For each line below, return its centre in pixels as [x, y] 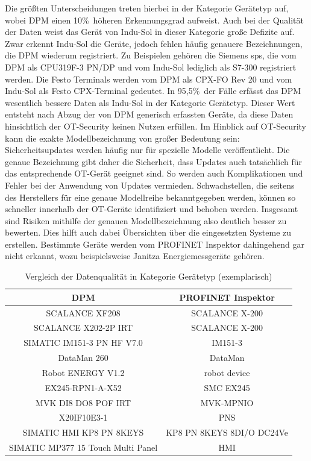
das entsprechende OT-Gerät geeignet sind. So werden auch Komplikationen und [154, 173]
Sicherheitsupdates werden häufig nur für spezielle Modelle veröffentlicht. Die [147, 150]
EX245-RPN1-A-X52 [83, 387]
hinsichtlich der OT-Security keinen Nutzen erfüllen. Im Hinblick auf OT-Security [155, 126]
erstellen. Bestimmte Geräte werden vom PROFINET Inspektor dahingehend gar [155, 244]
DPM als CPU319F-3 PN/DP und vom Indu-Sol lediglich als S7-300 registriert [151, 67]
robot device [227, 372]
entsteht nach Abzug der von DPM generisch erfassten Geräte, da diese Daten [149, 114]
